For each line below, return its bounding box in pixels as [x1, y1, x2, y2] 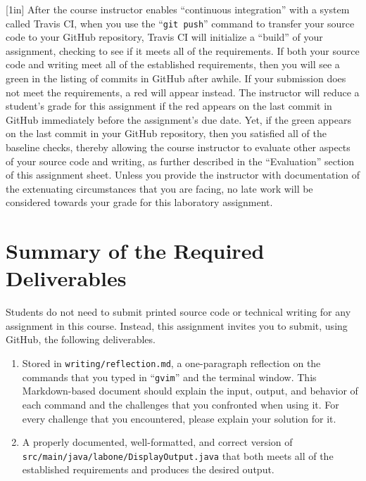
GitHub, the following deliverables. [6, 332, 156, 347]
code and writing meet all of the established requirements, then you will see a [6, 57, 340, 72]
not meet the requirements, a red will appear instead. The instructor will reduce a [6, 84, 360, 99]
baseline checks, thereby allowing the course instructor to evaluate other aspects [6, 140, 351, 154]
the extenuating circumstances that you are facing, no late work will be [6, 181, 313, 195]
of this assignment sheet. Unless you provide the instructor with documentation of [6, 167, 360, 182]
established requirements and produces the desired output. [22, 462, 274, 477]
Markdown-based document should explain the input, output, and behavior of [22, 383, 358, 398]
